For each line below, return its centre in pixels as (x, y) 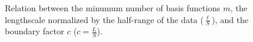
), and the (230, 19)
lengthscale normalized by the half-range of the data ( (104, 19)
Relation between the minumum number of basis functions (113, 8)
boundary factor (35, 31)
